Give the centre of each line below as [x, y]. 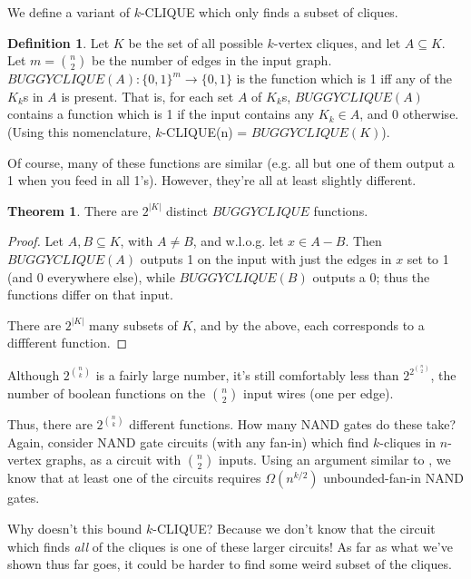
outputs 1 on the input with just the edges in [266, 258]
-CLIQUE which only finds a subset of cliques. [269, 12]
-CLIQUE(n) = [205, 131]
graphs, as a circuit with [113, 460]
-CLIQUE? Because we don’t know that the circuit [294, 529]
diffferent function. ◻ [68, 343]
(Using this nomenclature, [79, 131]
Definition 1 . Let [59, 42]
